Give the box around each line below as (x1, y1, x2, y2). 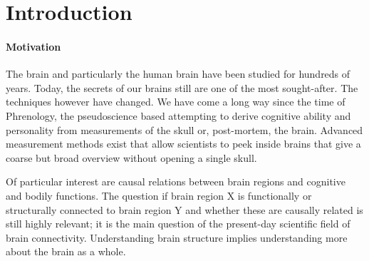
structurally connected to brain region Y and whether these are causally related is (6, 202, 363, 217)
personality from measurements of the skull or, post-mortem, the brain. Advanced (6, 122, 363, 137)
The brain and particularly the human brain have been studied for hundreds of (6, 66, 350, 81)
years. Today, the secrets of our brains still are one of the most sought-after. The (6, 80, 358, 95)
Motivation (6, 39, 61, 53)
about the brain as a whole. (6, 244, 126, 259)
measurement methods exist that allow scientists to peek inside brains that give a (6, 136, 361, 151)
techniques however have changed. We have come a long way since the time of (6, 94, 345, 109)
